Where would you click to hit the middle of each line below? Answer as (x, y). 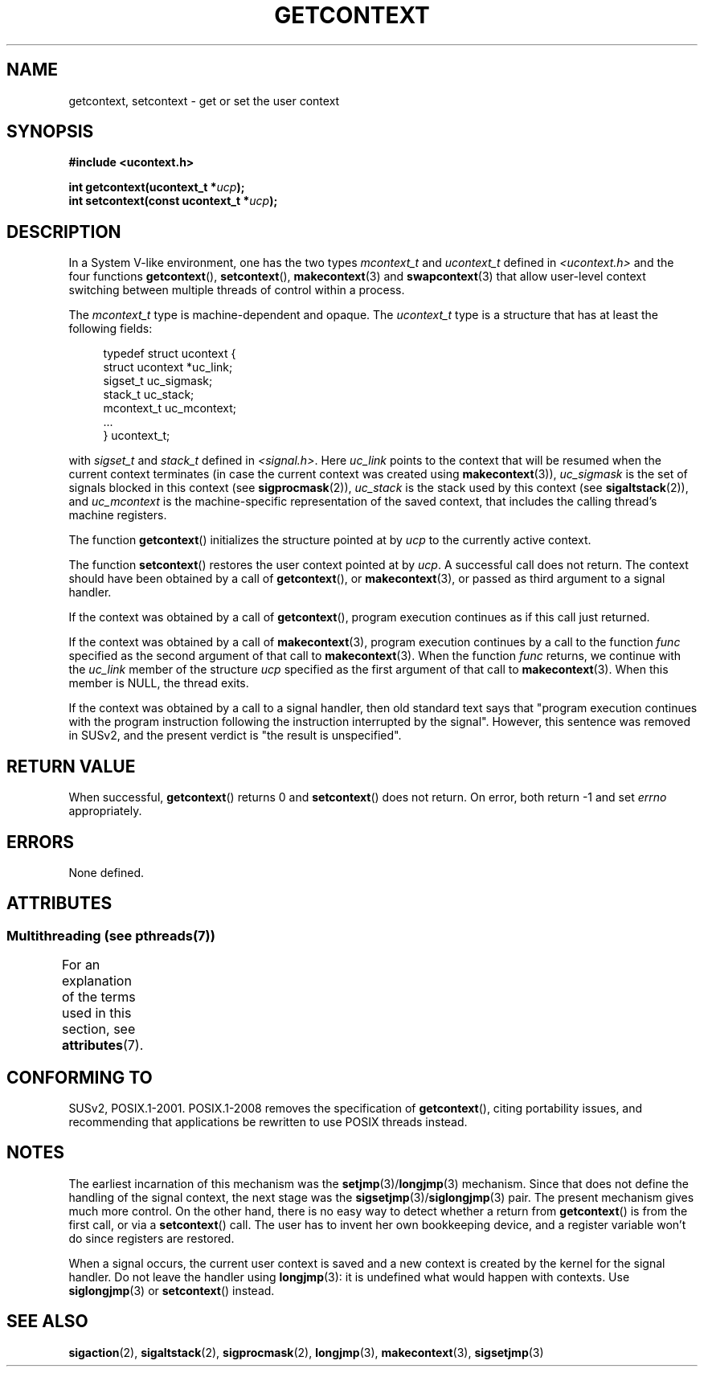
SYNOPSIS (50, 132)
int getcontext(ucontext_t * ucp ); (157, 187)
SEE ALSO (47, 1322)
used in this (96, 1013)
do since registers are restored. (151, 1238)
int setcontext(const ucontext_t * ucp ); (173, 201)
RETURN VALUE (71, 766)
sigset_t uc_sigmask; (158, 381)
